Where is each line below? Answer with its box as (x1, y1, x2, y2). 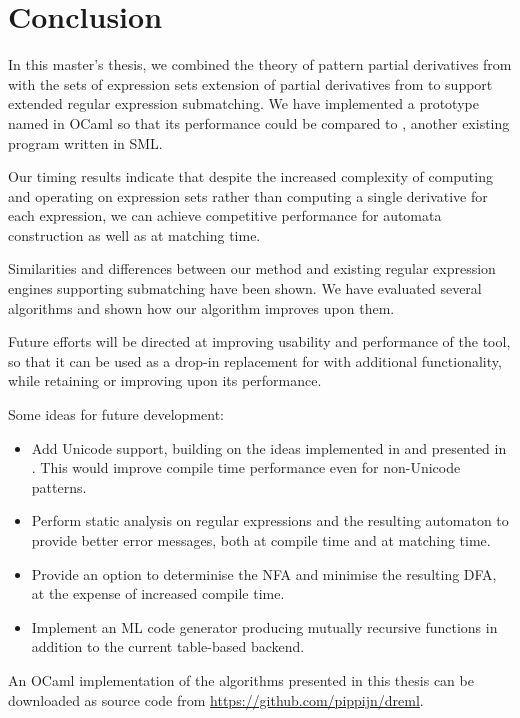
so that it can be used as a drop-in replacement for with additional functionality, (8, 350, 502, 371)
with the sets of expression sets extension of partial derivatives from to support (8, 73, 493, 94)
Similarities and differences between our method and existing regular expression (8, 258, 496, 279)
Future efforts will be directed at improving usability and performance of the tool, (8, 331, 511, 352)
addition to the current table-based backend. (31, 636, 305, 657)
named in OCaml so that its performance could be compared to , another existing (8, 112, 510, 133)
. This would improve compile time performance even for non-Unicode (31, 457, 461, 478)
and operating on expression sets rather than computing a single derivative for (8, 185, 488, 206)
